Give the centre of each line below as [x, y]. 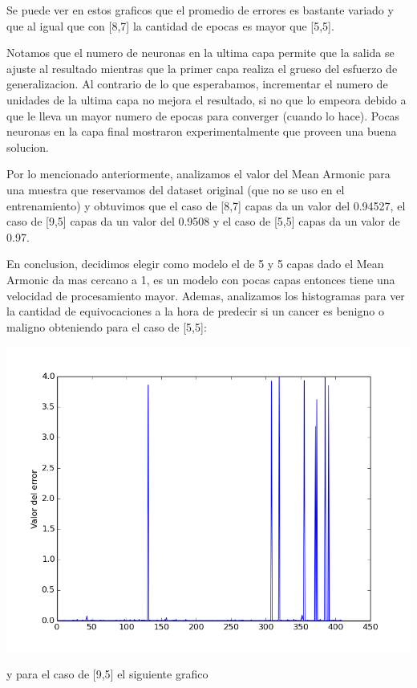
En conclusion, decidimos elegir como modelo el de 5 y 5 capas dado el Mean [195, 264]
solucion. [28, 147]
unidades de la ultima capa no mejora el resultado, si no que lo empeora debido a [206, 99]
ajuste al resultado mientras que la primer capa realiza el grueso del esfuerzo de [202, 68]
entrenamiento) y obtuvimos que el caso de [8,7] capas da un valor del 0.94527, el [206, 205]
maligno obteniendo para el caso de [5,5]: [107, 326]
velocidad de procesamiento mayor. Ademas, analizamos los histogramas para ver [206, 295]
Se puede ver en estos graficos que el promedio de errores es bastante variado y [200, 10]
